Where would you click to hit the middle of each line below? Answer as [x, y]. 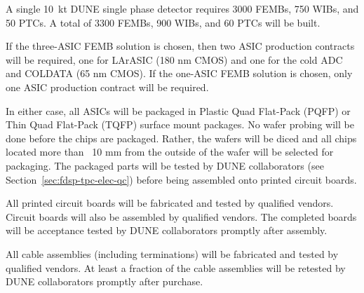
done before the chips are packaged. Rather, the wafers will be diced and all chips [181, 138]
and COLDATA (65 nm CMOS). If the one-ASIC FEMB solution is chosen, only [179, 73]
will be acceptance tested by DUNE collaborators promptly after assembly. [167, 230]
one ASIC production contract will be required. [107, 87]
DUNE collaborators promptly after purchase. [105, 281]
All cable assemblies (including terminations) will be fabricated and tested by [172, 253]
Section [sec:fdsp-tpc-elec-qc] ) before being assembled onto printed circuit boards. [181, 179]
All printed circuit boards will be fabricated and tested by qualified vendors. [170, 203]
